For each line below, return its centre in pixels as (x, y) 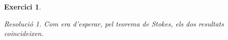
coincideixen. (24, 33)
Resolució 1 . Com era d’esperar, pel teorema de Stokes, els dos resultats (114, 23)
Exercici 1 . (23, 6)
